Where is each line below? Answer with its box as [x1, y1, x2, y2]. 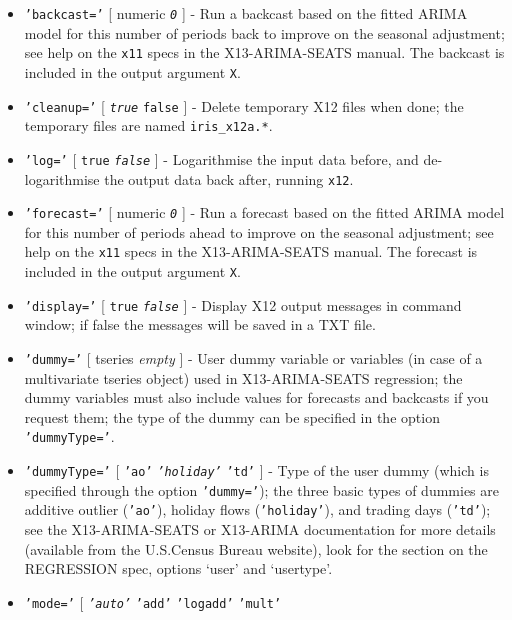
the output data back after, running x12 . [104, 168, 354, 189]
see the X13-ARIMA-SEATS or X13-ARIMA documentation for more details [24, 519, 496, 540]
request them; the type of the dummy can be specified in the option [24, 406, 440, 427]
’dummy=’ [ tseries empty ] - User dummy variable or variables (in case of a [24, 348, 483, 368]
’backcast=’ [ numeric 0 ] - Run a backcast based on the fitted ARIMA [24, 3, 468, 23]
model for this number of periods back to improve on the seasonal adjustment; [24, 22, 505, 43]
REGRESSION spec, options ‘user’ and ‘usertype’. [24, 558, 333, 579]
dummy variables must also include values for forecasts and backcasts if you [24, 387, 489, 408]
